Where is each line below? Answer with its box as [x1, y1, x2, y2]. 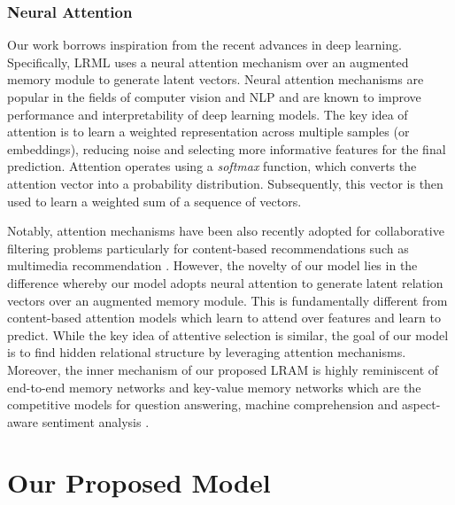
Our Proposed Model [7, 464, 271, 501]
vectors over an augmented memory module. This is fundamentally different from [7, 291, 448, 309]
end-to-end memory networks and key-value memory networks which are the [7, 377, 421, 396]
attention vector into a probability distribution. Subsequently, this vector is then [7, 174, 443, 192]
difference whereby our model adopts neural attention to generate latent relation [7, 273, 443, 291]
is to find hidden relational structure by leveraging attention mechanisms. [7, 343, 406, 361]
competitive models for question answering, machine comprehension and [7, 395, 398, 414]
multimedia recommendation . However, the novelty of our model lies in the [7, 256, 418, 275]
